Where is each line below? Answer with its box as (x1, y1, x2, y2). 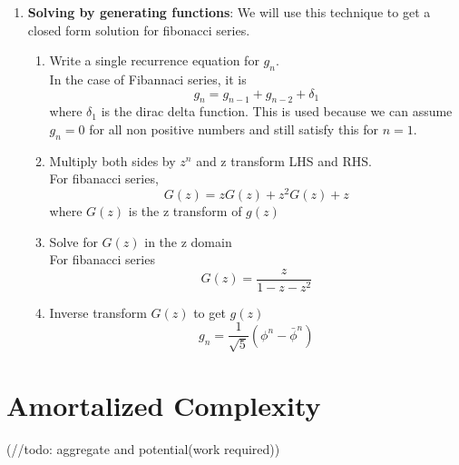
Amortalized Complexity (6, 387, 321, 424)
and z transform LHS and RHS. (196, 151, 372, 170)
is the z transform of (128, 202, 242, 221)
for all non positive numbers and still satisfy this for (89, 119, 378, 138)
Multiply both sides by (49, 151, 176, 170)
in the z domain (144, 232, 232, 251)
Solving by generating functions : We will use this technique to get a (27, 3, 431, 21)
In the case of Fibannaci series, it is (49, 69, 247, 88)
